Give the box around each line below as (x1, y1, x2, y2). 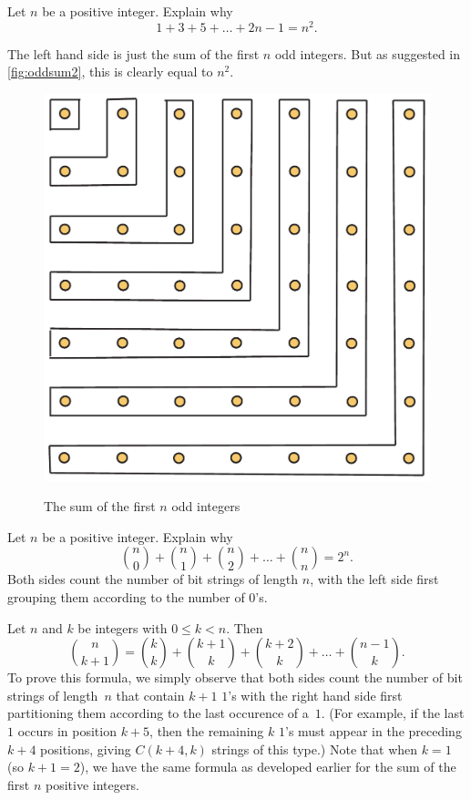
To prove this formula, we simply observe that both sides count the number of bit (7, 668, 463, 687)
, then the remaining (149, 722, 264, 741)
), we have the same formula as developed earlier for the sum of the (79, 757, 456, 776)
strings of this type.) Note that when (211, 739, 418, 758)
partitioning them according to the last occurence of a (7, 703, 309, 723)
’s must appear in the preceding (284, 722, 462, 741)
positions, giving (40, 739, 131, 758)
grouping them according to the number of (7, 588, 245, 607)
